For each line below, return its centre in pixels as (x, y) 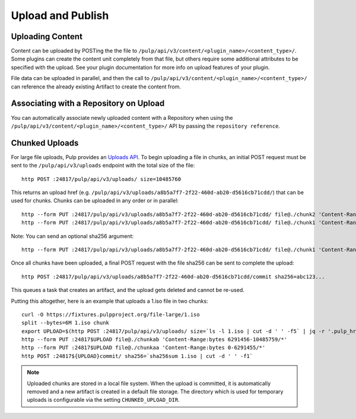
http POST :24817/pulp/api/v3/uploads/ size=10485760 (101, 179)
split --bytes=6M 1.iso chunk (66, 323)
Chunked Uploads (45, 143)
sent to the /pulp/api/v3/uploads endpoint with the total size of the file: (103, 166)
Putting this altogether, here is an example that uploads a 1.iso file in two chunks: (109, 301)
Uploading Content (47, 36)
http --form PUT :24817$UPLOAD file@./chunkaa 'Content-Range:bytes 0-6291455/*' (144, 348)
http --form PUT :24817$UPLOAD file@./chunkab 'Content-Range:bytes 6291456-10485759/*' (155, 339)
